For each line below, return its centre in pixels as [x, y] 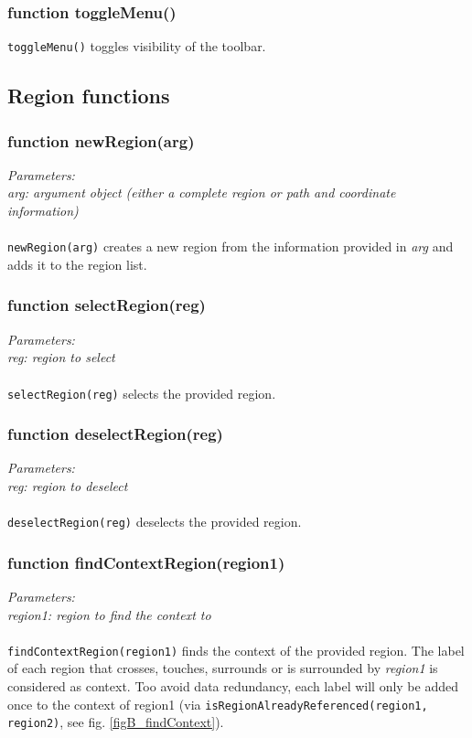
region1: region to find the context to [109, 614]
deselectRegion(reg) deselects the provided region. [155, 522]
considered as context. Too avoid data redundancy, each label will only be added [233, 686]
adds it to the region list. [77, 264]
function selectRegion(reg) [107, 305]
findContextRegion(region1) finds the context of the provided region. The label [236, 650]
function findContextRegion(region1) [146, 562]
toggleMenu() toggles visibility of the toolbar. [137, 46]
